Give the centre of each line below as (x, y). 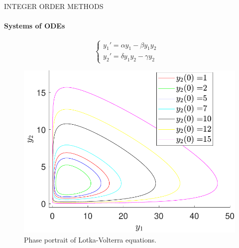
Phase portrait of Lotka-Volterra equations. (90, 239)
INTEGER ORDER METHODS (54, 6)
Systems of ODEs (35, 26)
